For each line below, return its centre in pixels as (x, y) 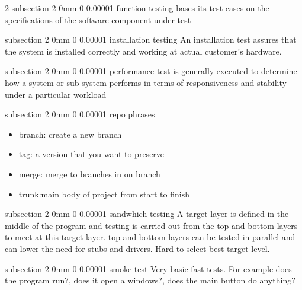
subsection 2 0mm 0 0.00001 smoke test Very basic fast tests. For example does (148, 268)
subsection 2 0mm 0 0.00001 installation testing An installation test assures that (151, 39)
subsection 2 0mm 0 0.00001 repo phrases (80, 114)
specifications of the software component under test (98, 19)
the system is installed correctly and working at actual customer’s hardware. (143, 51)
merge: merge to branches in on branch (89, 173)
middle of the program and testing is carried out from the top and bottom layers (151, 225)
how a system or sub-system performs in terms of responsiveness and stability (146, 82)
